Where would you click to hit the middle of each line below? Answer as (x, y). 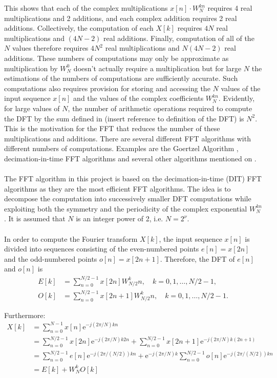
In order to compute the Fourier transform (71, 238)
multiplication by (31, 68)
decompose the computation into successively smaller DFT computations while (128, 198)
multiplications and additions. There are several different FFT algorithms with (127, 138)
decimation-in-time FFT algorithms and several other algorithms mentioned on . (130, 158)
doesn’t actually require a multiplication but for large (157, 68)
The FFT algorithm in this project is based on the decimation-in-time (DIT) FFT (133, 178)
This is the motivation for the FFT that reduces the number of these (112, 128)
